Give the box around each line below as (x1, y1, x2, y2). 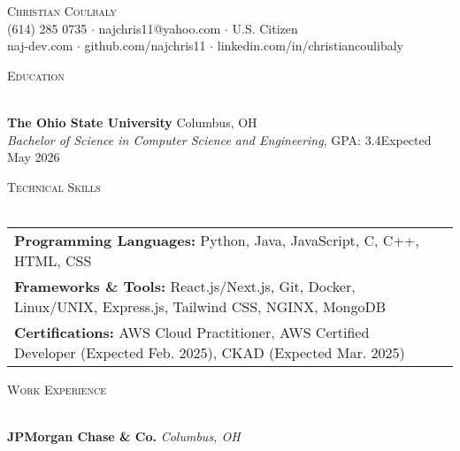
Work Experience (7, 379, 106, 398)
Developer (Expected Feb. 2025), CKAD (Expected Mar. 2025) (14, 341, 405, 363)
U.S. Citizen (232, 19, 298, 37)
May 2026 (7, 148, 60, 166)
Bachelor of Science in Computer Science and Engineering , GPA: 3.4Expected (7, 130, 432, 149)
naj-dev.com (7, 36, 73, 55)
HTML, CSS (14, 249, 92, 271)
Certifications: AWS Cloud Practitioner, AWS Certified (14, 321, 370, 342)
